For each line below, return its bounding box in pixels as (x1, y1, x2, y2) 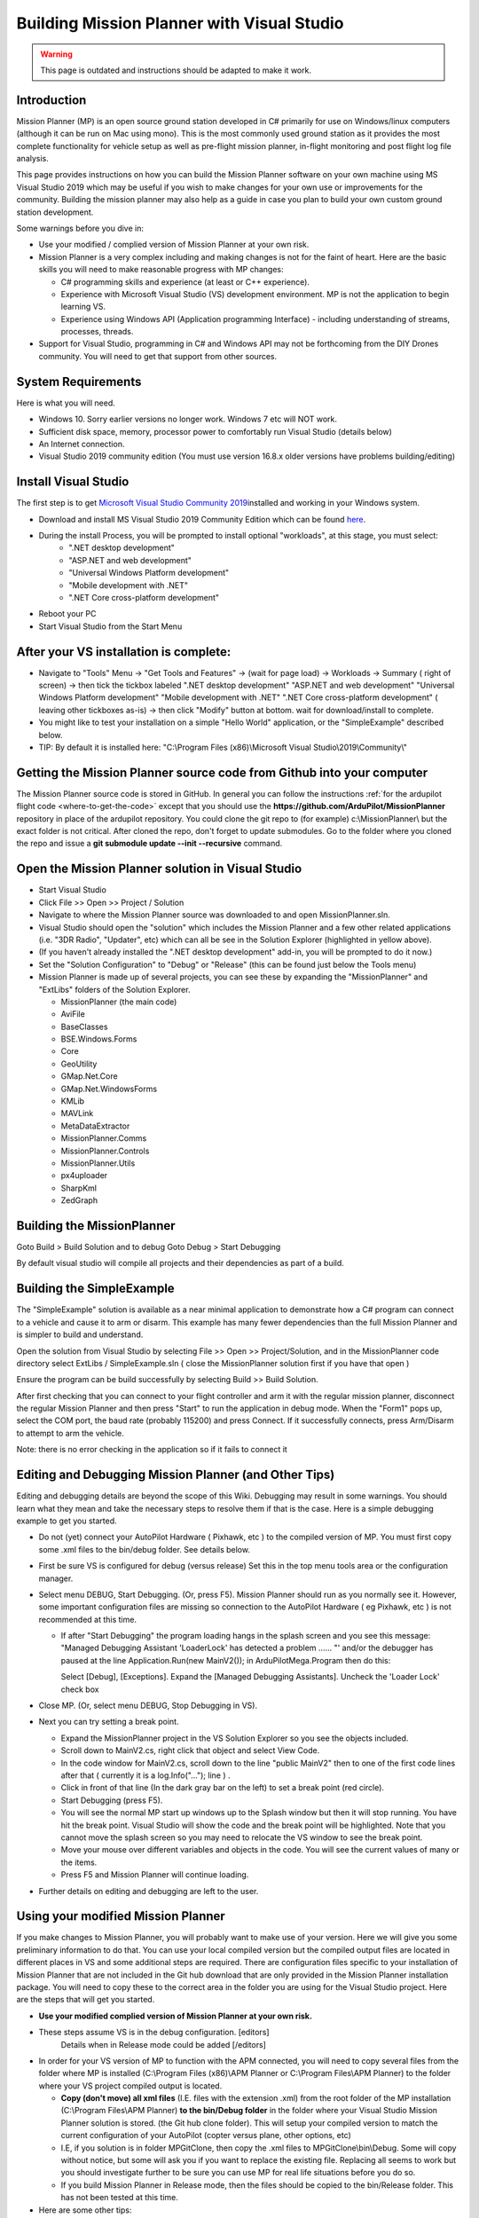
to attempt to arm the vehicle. (16, 1428, 124, 1438)
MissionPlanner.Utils (60, 1158, 136, 1168)
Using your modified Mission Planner (16, 1908, 225, 1924)
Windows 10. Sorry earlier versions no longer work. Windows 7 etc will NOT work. (38, 413, 337, 425)
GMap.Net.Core (60, 1071, 119, 1081)
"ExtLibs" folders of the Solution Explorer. (38, 984, 191, 995)
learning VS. (60, 302, 106, 312)
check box (60, 1684, 99, 1695)
